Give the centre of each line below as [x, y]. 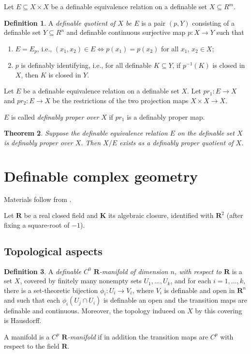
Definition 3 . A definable [43, 271]
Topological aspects [53, 251]
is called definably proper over [55, 116]
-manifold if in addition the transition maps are [138, 336]
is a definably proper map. [166, 116]
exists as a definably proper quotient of [176, 142]
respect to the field [32, 346]
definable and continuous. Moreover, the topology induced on [95, 311]
